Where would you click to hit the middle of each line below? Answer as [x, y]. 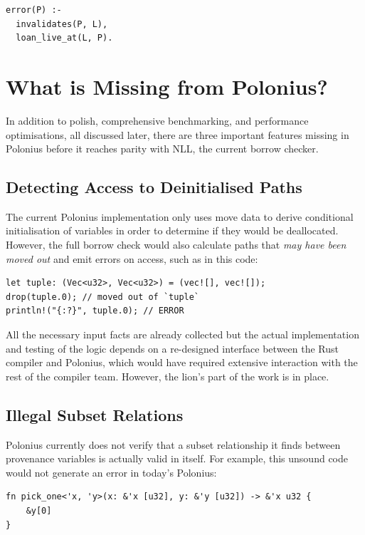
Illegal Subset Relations [95, 414]
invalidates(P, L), [62, 24]
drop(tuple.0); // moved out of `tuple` [103, 297]
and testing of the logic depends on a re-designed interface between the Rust [172, 348]
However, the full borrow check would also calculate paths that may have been [176, 245]
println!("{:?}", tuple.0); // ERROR [95, 311]
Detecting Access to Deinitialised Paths [154, 187]
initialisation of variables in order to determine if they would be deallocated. [172, 230]
